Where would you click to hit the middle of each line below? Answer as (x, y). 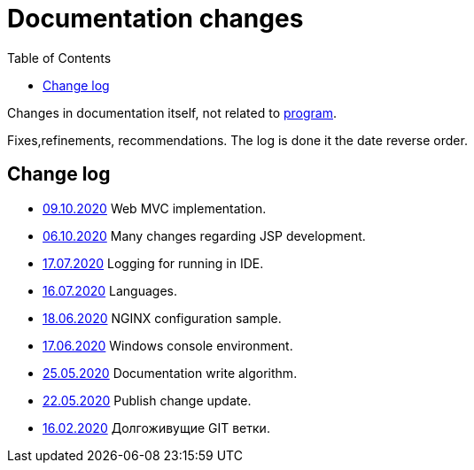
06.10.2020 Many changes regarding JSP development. (204, 235)
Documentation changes (155, 19)
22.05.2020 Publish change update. (147, 400)
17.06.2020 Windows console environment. (168, 345)
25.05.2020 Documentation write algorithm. (170, 373)
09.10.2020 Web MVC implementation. (155, 208)
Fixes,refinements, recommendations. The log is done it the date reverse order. (237, 140)
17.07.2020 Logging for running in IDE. (153, 263)
